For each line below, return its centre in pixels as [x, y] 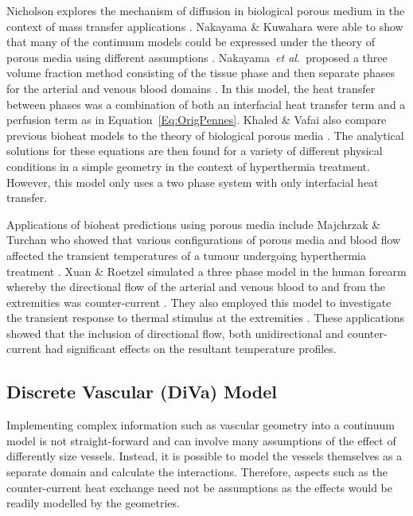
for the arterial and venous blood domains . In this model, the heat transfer [191, 88]
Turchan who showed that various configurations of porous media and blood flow [204, 240]
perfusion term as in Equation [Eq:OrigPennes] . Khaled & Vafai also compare [197, 120]
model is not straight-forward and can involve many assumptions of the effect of [201, 440]
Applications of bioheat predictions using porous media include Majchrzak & [194, 224]
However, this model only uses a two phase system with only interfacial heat [193, 182]
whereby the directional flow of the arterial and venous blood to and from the [196, 287]
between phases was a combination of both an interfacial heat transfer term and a [206, 104]
